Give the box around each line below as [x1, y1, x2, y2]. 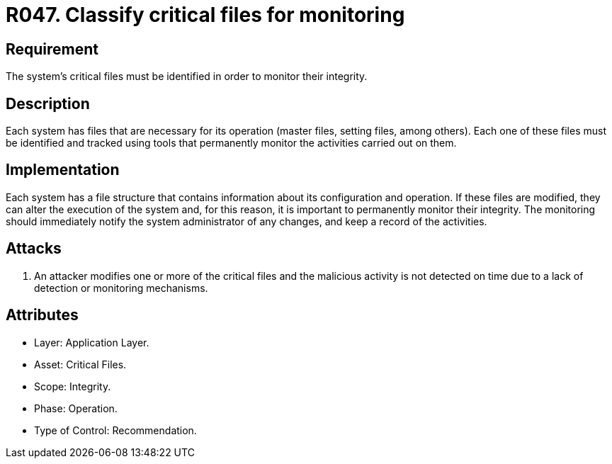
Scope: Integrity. [34, 380, 111, 392]
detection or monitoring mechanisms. [34, 281, 208, 294]
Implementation [6, 161, 120, 179]
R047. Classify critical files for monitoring [6, 3, 405, 27]
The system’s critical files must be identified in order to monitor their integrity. [6, 70, 368, 83]
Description [6, 94, 90, 113]
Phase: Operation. [34, 402, 118, 414]
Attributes [6, 306, 79, 324]
